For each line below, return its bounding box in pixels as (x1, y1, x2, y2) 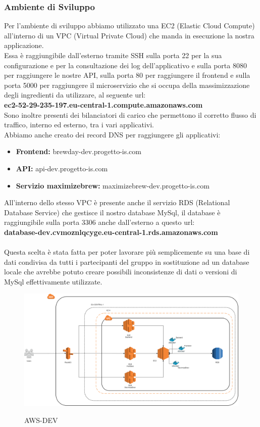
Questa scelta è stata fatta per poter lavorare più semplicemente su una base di (4, 247, 250, 257)
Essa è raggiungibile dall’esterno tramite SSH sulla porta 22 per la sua (4, 50, 222, 60)
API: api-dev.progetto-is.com (16, 163, 108, 173)
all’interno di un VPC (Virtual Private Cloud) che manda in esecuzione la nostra (4, 30, 254, 40)
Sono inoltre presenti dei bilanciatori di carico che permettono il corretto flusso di (4, 109, 256, 120)
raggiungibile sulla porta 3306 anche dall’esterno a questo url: (4, 217, 195, 227)
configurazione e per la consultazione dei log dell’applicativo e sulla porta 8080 (4, 60, 247, 70)
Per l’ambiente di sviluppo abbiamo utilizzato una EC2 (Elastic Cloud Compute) (4, 20, 255, 31)
